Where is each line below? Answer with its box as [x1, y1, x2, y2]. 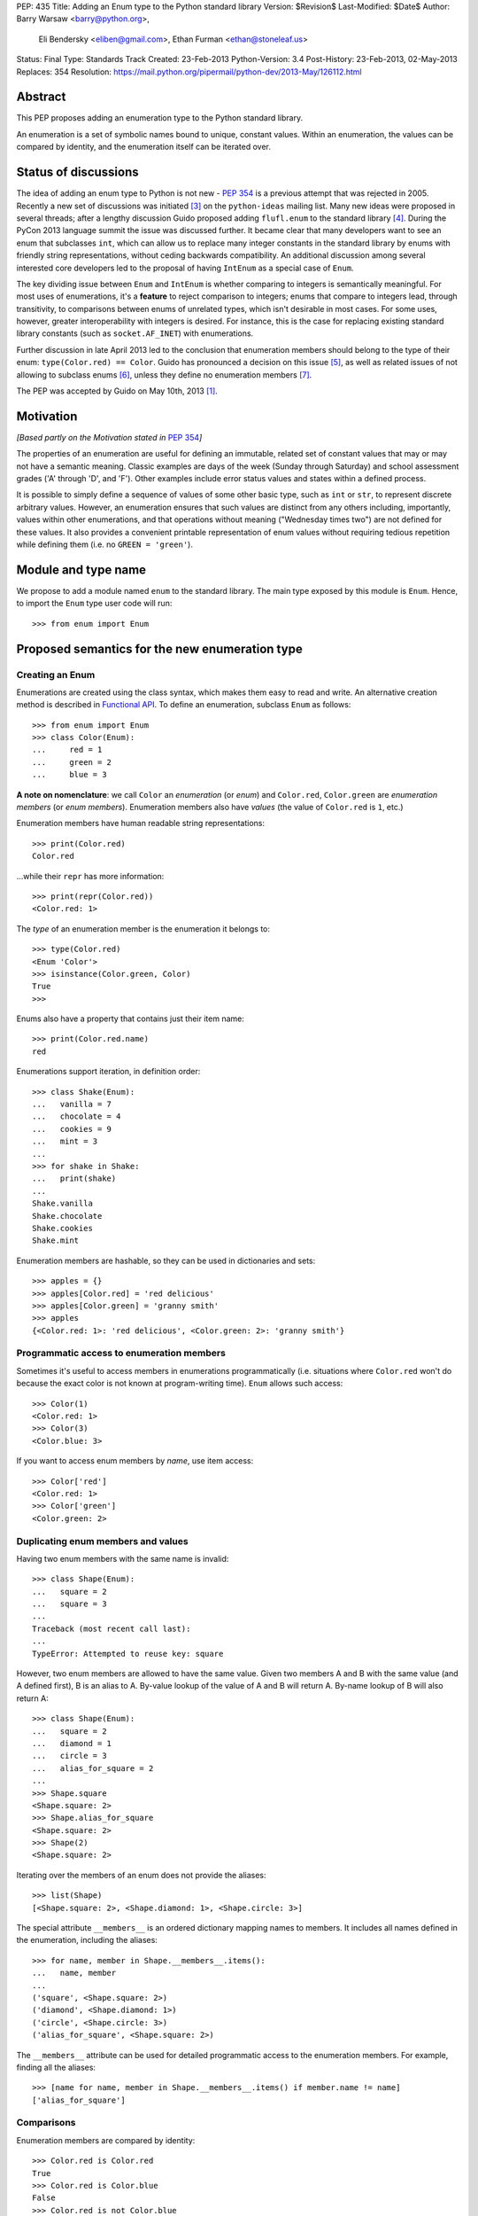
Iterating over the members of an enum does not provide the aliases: [16, 1869, 266, 1880]
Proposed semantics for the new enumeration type [16, 641, 303, 656]
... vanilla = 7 [32, 1099, 112, 1110]
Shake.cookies [32, 1223, 93, 1233]
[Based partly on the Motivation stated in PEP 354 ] [16, 432, 203, 442]
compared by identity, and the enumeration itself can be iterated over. [16, 142, 272, 152]
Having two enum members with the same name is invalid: [16, 1553, 229, 1564]
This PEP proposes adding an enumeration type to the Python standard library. [16, 113, 304, 123]
